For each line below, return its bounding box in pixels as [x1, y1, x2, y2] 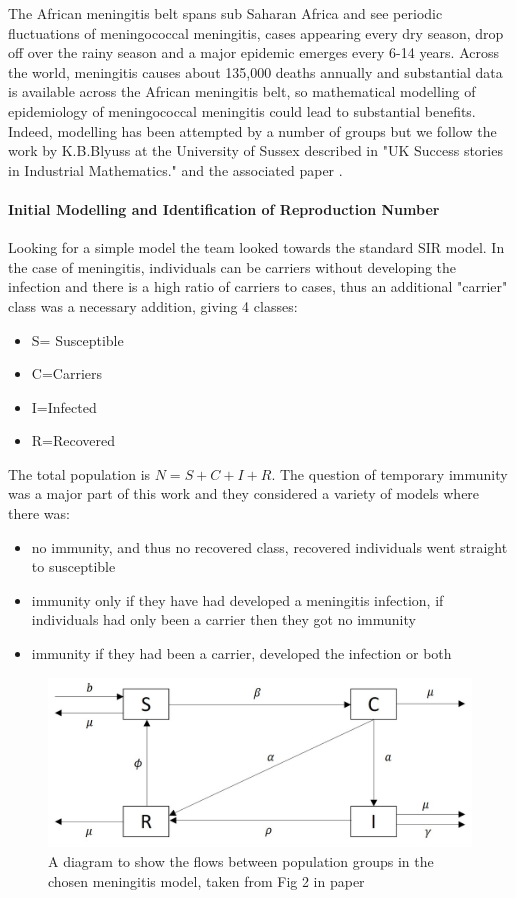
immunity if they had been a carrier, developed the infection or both [31, 643, 452, 664]
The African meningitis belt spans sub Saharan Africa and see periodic [8, 3, 443, 23]
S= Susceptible [31, 329, 124, 350]
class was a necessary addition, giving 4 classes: [8, 295, 298, 316]
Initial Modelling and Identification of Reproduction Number [8, 198, 440, 219]
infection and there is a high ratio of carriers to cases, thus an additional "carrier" [8, 276, 508, 297]
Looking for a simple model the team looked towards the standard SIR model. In [8, 237, 505, 258]
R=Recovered [31, 430, 116, 451]
